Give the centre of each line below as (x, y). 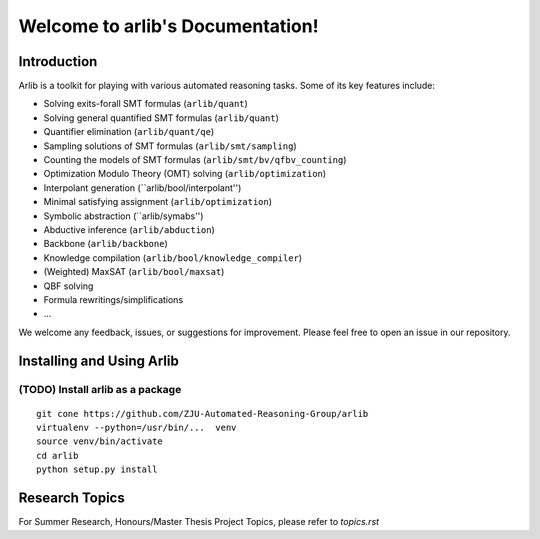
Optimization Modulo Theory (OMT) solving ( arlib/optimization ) (185, 174)
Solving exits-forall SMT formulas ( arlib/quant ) (146, 104)
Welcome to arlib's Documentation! (168, 26)
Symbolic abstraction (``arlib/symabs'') (123, 216)
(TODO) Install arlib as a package (100, 390)
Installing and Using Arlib (98, 360)
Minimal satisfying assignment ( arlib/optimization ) (158, 202)
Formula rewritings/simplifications (113, 299)
